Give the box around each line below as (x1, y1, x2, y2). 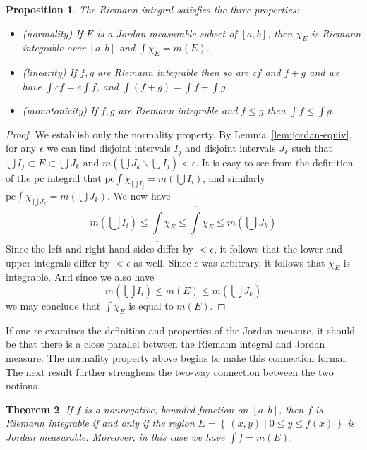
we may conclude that (6, 298, 101, 312)
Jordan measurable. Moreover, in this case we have (6, 429, 225, 444)
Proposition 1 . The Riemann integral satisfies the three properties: (6, 2, 299, 16)
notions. (6, 378, 40, 393)
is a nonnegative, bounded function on (84, 401, 248, 416)
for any (6, 140, 37, 155)
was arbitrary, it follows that (201, 255, 325, 269)
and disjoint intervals (185, 140, 276, 155)
